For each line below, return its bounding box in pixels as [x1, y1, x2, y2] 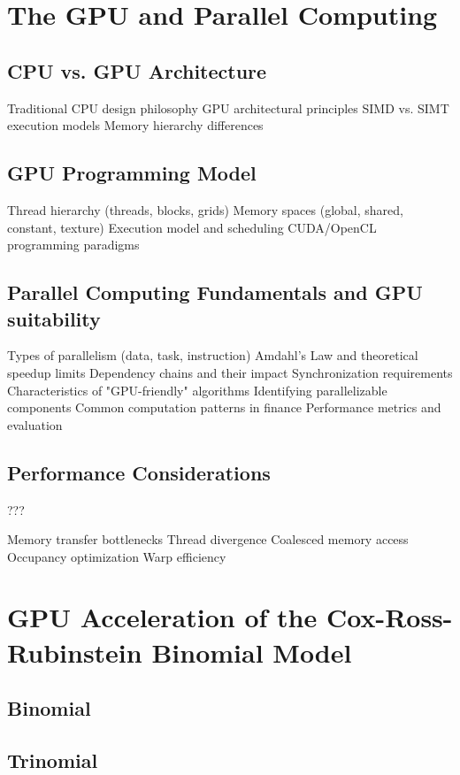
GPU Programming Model [7, 159, 257, 187]
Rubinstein [7, 633, 142, 670]
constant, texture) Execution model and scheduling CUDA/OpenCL [7, 218, 377, 236]
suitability [7, 304, 101, 332]
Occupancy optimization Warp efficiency [7, 547, 226, 565]
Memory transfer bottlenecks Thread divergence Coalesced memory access [7, 530, 409, 549]
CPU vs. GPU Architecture [7, 57, 267, 84]
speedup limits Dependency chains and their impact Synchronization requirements [7, 363, 453, 381]
